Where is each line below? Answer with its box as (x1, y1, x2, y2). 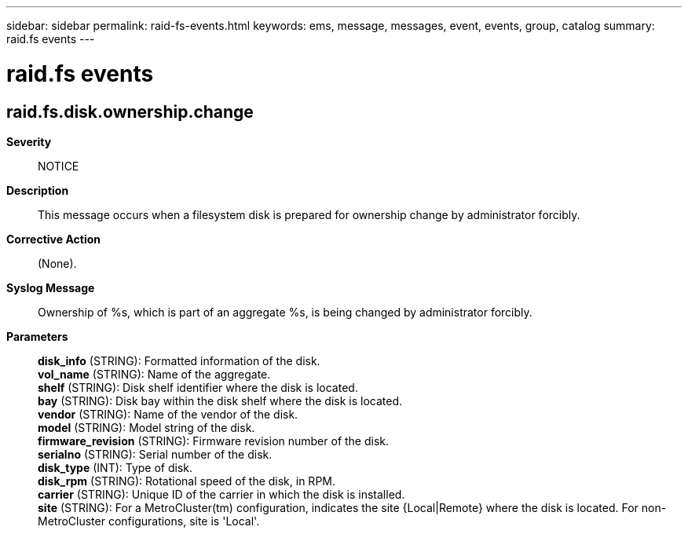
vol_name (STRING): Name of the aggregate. (38, 367, 271, 381)
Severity (6, 134, 52, 148)
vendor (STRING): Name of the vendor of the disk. (38, 407, 298, 421)
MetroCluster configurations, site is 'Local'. (38, 514, 260, 528)
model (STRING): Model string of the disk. (38, 420, 255, 434)
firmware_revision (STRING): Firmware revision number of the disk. (38, 433, 390, 448)
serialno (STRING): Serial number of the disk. (38, 447, 273, 461)
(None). (38, 256, 77, 270)
